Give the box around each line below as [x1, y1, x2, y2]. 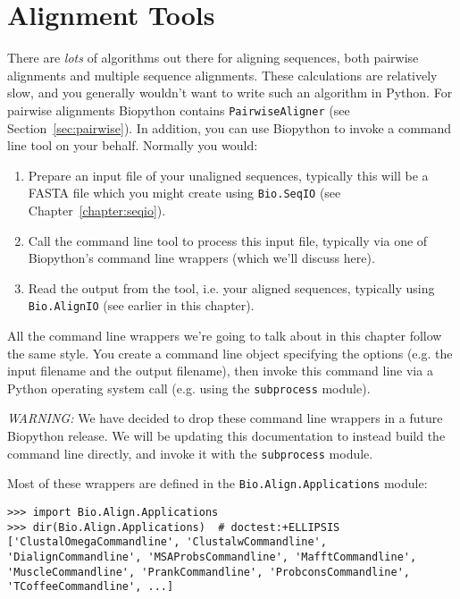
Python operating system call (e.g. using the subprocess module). [7, 378, 371, 397]
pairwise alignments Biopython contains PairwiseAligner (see [7, 100, 350, 119]
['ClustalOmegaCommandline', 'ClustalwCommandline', [7, 536, 327, 549]
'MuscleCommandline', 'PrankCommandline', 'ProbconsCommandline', [7, 565, 411, 578]
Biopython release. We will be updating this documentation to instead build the [7, 426, 446, 445]
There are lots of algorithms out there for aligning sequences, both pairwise [7, 48, 419, 67]
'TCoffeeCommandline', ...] [7, 580, 174, 594]
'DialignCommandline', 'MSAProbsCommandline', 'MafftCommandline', [7, 550, 417, 563]
